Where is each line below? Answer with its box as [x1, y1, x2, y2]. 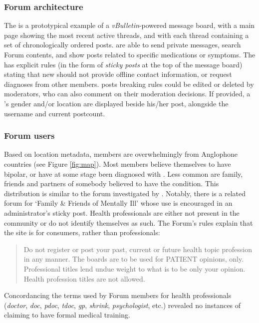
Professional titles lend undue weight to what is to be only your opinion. [23, 263, 246, 274]
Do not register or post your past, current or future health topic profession [23, 244, 252, 254]
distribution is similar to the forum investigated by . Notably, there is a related [4, 188, 246, 198]
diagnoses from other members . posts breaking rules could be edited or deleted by [4, 78, 254, 89]
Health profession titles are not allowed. [23, 273, 145, 284]
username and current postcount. [4, 108, 105, 118]
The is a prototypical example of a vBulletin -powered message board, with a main [4, 20, 255, 30]
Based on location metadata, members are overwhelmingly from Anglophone [4, 149, 238, 159]
